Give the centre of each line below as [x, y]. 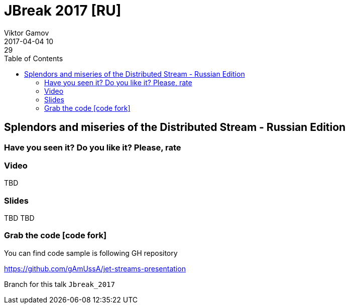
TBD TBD [19, 218]
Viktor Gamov [27, 33]
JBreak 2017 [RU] [63, 11]
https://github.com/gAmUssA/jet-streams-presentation [95, 268]
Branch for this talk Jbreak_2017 [60, 284]
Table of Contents [34, 58]
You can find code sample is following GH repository [91, 253]
